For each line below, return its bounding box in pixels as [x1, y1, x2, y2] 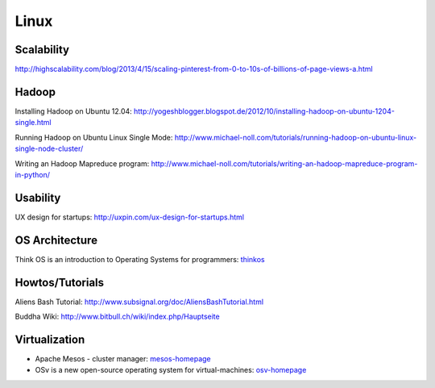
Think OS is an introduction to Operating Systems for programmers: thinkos [14, 254, 265, 264]
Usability [14, 190, 61, 205]
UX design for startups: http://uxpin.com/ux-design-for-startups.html [14, 212, 245, 222]
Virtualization [14, 332, 85, 346]
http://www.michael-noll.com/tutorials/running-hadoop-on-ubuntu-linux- [174, 132, 417, 142]
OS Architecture [14, 233, 98, 247]
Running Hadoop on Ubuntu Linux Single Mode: [14, 132, 173, 142]
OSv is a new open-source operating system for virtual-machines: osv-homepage [35, 365, 307, 375]
